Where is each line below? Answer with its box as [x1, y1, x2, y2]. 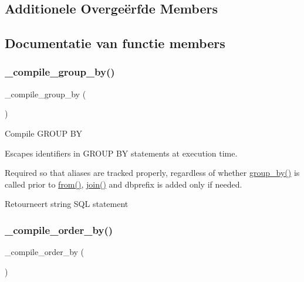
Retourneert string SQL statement [5, 198, 129, 210]
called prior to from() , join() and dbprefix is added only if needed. [5, 178, 242, 190]
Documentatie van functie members [5, 34, 225, 52]
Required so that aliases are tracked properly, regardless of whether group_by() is [5, 167, 300, 179]
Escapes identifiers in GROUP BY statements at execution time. [5, 147, 238, 159]
